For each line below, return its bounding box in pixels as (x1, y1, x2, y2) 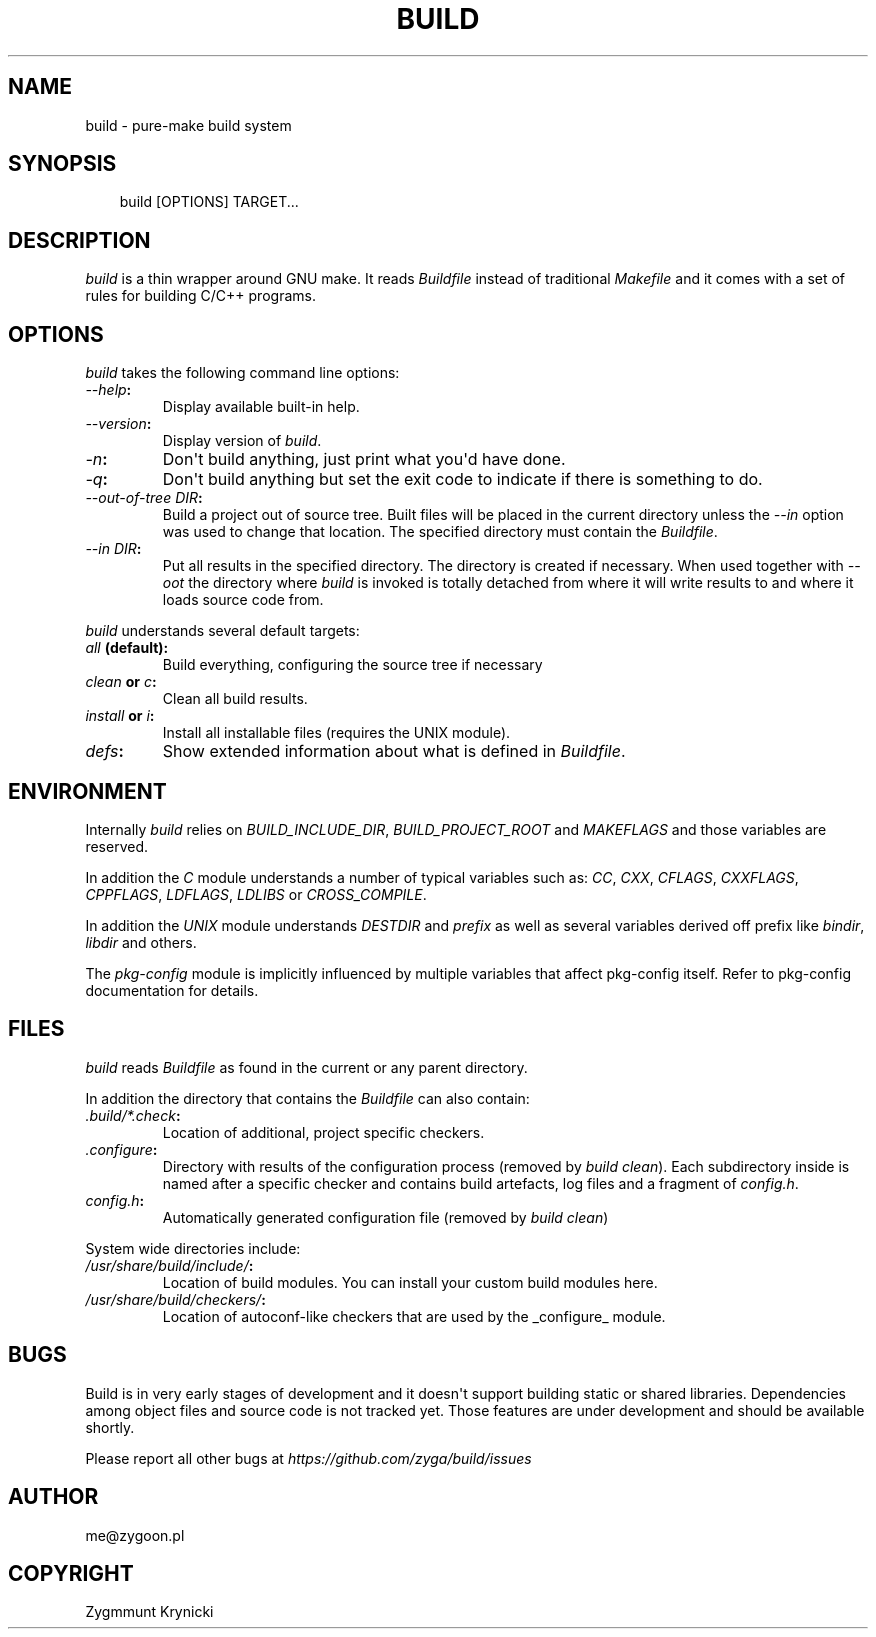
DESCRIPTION (8, 227, 151, 253)
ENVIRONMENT (8, 778, 167, 804)
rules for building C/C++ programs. (85, 287, 316, 305)
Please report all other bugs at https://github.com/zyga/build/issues (85, 1449, 532, 1467)
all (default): (85, 639, 169, 657)
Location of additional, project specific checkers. (162, 1123, 485, 1141)
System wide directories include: (85, 1239, 301, 1257)
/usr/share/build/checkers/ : (85, 1290, 266, 1308)
